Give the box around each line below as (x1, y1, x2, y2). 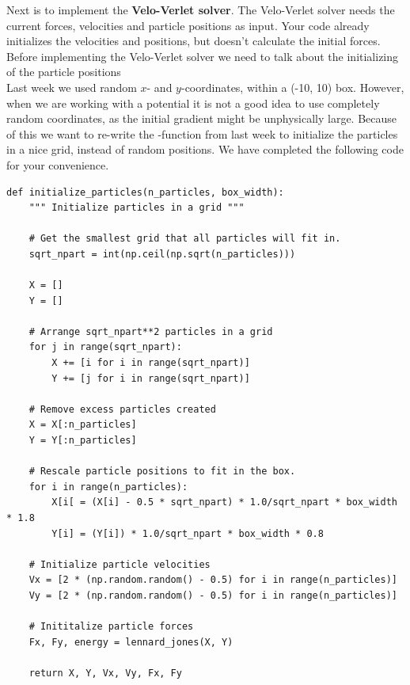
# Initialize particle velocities (28, 558, 211, 570)
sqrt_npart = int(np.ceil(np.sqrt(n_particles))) (28, 248, 296, 260)
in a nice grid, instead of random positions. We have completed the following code (6, 141, 404, 158)
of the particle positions (6, 63, 121, 80)
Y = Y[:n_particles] (28, 435, 137, 447)
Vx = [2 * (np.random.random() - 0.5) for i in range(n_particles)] (28, 574, 397, 586)
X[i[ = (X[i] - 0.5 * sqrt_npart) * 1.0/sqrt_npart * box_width (51, 497, 397, 508)
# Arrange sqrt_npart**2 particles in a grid (28, 325, 273, 337)
